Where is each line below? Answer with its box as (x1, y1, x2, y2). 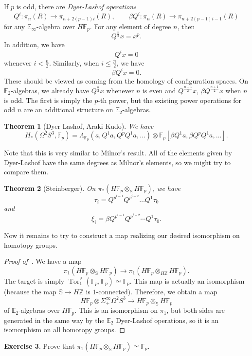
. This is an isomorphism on (74, 305, 158, 315)
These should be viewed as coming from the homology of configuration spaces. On (4, 75, 249, 85)
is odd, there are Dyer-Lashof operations (16, 1, 136, 11)
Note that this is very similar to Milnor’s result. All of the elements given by (4, 148, 232, 158)
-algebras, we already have (11, 85, 89, 95)
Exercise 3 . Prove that (4, 340, 75, 351)
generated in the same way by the (4, 315, 105, 325)
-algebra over (36, 21, 75, 31)
